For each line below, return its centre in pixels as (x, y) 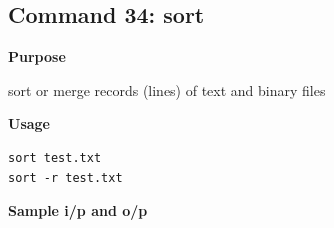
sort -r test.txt (65, 177)
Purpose (37, 56)
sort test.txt (55, 157)
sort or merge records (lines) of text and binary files (167, 89)
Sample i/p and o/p (78, 210)
